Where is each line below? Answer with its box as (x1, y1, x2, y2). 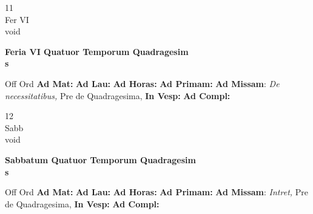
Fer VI (5, 13, 29, 25)
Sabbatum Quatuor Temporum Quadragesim (5, 153, 196, 166)
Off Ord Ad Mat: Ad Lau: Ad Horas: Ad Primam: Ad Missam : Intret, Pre (5, 186, 308, 198)
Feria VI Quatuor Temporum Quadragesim (5, 45, 189, 57)
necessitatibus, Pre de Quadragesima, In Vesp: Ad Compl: (5, 89, 231, 102)
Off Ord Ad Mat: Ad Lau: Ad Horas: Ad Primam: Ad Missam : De (5, 77, 280, 89)
